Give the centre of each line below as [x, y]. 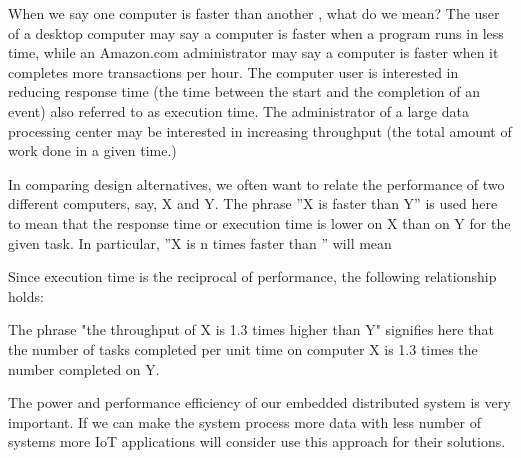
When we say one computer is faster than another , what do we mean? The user [254, 13]
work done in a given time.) [92, 150]
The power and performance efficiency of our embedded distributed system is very [259, 402]
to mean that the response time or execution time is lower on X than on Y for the [259, 222]
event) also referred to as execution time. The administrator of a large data [238, 110]
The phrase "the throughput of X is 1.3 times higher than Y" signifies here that [251, 329]
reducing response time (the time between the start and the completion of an [244, 91]
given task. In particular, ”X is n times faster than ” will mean [200, 242]
